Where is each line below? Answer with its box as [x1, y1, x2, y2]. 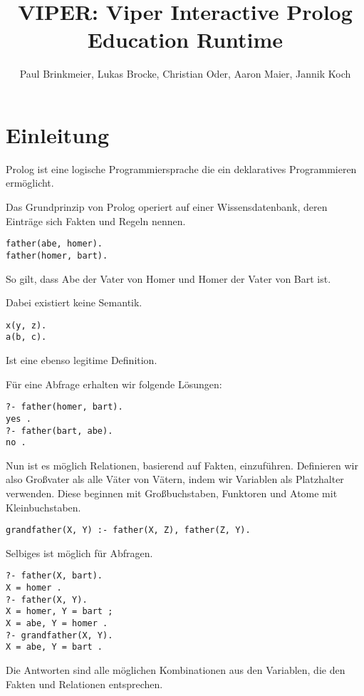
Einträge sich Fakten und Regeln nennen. [6, 213, 186, 228]
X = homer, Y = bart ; [6, 606, 113, 617]
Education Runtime [87, 25, 284, 54]
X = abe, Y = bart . [6, 642, 103, 653]
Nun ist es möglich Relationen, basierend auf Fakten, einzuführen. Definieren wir [6, 457, 358, 472]
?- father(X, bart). [6, 571, 103, 581]
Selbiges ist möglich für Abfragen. [6, 545, 153, 560]
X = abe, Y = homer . [6, 618, 108, 629]
